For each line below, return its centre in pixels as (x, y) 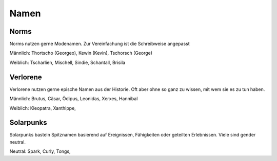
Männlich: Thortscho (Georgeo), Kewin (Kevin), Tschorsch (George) (81, 53)
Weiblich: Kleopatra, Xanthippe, (43, 108)
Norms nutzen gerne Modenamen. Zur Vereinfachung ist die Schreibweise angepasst (100, 44)
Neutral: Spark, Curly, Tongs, (40, 151)
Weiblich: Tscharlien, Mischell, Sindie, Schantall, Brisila (67, 62)
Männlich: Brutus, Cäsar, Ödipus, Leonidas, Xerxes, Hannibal (74, 99)
